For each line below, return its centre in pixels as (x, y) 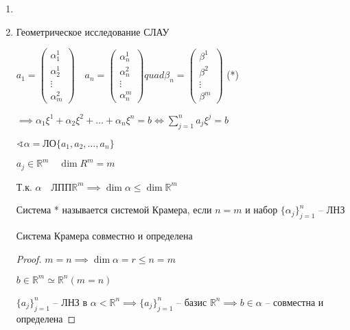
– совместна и (294, 302)
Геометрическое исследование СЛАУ (93, 31)
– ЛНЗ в (70, 302)
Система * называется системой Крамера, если (114, 210)
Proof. (29, 258)
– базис (191, 302)
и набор (261, 210)
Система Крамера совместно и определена (104, 236)
